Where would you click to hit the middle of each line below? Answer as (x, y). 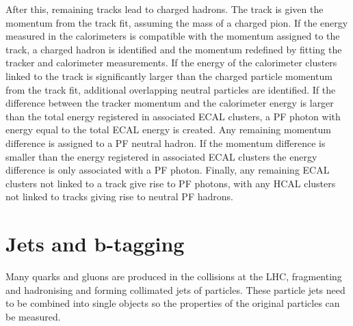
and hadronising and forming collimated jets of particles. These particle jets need (175, 289)
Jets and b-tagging (95, 244)
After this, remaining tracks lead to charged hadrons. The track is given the (165, 9)
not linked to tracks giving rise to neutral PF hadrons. (119, 196)
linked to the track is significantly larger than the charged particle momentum (169, 76)
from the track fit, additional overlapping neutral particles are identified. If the (171, 89)
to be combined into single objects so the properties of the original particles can (173, 303)
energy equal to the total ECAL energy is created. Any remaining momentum (168, 130)
